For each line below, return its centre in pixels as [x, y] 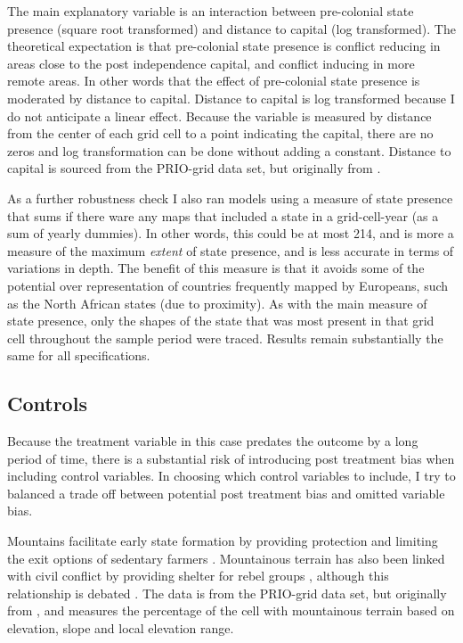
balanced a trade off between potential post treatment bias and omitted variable [226, 493]
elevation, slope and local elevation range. [121, 628]
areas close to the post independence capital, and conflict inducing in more [211, 63]
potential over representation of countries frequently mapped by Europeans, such [228, 285]
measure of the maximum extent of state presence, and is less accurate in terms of [231, 250]
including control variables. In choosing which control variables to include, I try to [231, 476]
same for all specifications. [79, 355]
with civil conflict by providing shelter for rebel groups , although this [198, 576]
